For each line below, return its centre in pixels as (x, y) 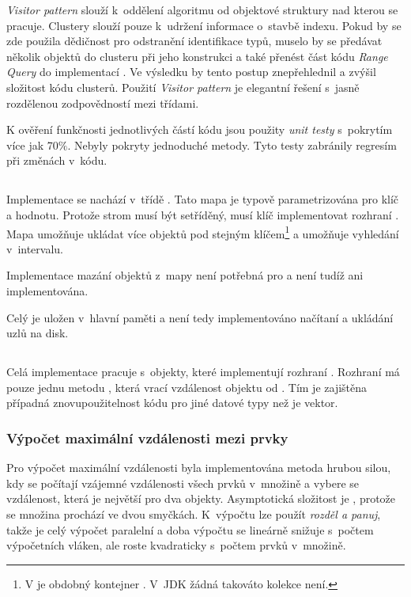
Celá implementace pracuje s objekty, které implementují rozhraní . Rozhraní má (203, 372)
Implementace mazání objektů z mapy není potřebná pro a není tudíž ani (185, 275)
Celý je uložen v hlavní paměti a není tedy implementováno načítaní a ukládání (200, 317)
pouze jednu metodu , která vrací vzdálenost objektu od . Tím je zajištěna (187, 387)
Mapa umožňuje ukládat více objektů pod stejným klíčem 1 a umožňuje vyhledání (203, 232)
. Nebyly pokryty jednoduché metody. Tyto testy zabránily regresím (232, 144)
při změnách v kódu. (57, 160)
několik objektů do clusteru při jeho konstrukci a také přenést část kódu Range (197, 56)
